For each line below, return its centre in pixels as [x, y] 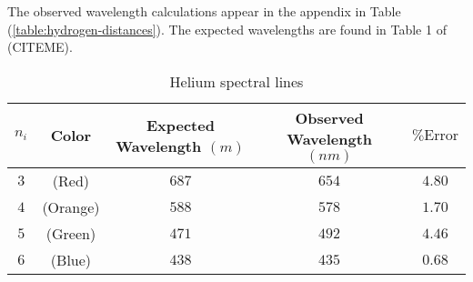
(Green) [71, 233]
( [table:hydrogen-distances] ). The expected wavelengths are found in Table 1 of [227, 29]
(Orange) [71, 206]
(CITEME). [40, 47]
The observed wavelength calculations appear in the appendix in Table [204, 11]
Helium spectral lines [236, 81]
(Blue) [71, 259]
